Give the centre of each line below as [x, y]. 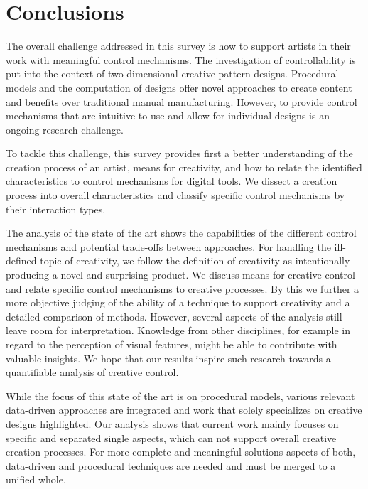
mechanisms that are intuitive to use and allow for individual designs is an [168, 115]
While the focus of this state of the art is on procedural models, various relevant [180, 396]
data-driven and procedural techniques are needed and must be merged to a [171, 465]
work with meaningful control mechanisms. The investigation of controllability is [181, 59]
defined [21, 260]
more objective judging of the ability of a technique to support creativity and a [178, 302]
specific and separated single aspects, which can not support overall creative [171, 437]
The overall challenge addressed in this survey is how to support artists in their [178, 46]
